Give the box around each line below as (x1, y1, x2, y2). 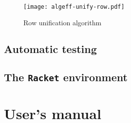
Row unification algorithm (23, 17, 102, 27)
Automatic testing (4, 41, 97, 56)
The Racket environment (4, 70, 128, 85)
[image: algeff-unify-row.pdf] (23, 3, 125, 10)
